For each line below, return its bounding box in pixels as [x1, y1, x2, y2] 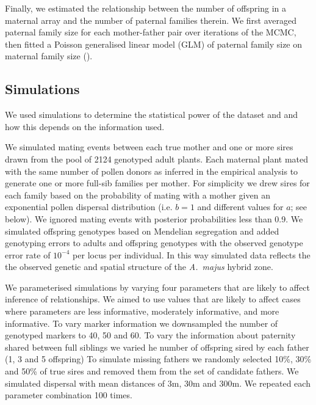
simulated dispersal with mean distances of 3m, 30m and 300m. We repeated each [5, 376, 311, 389]
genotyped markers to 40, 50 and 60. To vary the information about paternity [5, 329, 296, 341]
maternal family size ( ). [5, 49, 93, 62]
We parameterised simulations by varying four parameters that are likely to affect [5, 280, 310, 293]
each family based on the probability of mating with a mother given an [5, 188, 270, 201]
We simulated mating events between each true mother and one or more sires [5, 140, 293, 153]
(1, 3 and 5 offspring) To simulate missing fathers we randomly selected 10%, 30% [5, 352, 312, 365]
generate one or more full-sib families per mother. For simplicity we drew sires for [5, 177, 310, 189]
